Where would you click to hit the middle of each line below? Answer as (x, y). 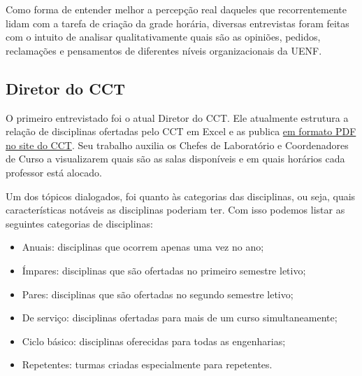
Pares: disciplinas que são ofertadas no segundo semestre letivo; (158, 294)
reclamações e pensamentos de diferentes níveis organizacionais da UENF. (164, 50)
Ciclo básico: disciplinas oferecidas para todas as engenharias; (154, 341)
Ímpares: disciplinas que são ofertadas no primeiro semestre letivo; (164, 270)
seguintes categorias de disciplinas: (79, 223)
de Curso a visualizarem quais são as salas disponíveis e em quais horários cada (175, 159)
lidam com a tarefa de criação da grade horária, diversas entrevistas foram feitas (178, 23)
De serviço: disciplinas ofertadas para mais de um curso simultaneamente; (180, 318)
